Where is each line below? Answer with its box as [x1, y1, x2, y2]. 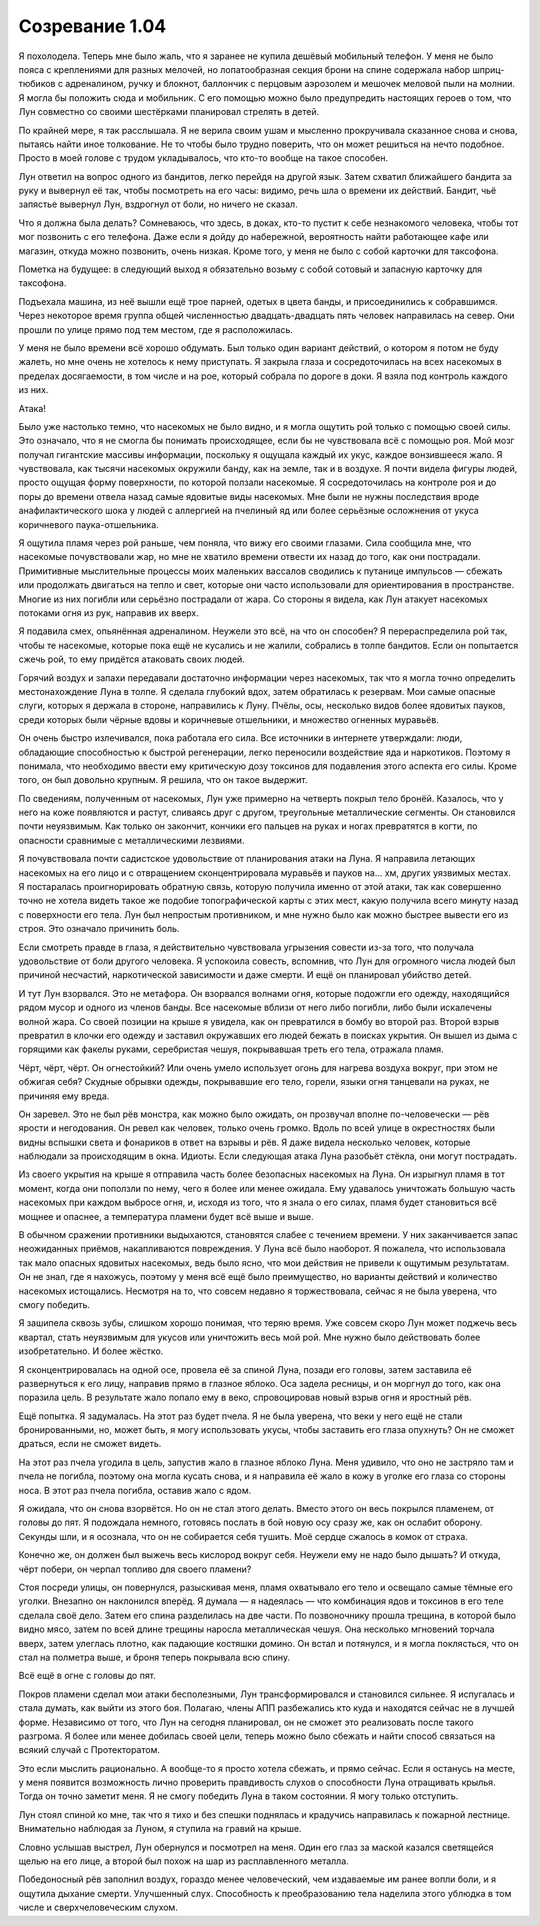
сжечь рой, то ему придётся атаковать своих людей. [18, 653, 245, 665]
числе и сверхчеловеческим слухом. [18, 1901, 179, 1914]
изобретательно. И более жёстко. [18, 1345, 164, 1357]
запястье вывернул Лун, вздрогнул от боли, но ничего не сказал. [18, 198, 299, 210]
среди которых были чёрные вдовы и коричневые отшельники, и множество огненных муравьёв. [18, 713, 439, 725]
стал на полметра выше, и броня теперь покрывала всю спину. [18, 1651, 290, 1663]
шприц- [472, 63, 505, 75]
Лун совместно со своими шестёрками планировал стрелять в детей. [18, 106, 320, 118]
